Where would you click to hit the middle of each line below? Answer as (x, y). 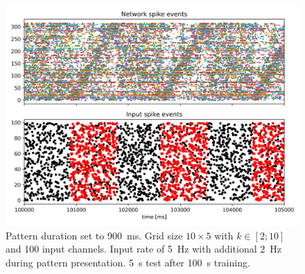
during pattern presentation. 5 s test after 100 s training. (128, 262)
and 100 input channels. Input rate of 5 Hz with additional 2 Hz (143, 249)
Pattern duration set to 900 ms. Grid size (94, 235)
